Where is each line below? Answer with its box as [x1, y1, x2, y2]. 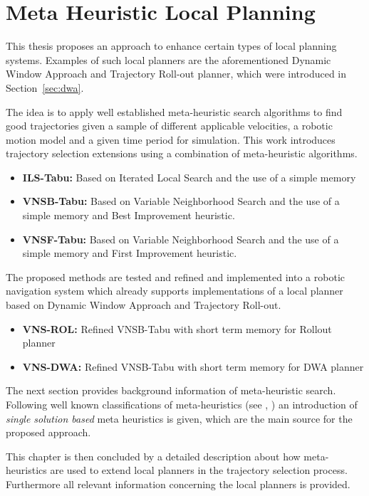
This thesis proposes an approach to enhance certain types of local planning [6, 38, 337, 53]
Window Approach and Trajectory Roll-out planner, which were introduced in [6, 66, 347, 81]
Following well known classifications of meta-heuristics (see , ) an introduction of [6, 397, 358, 411]
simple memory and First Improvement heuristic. [22, 246, 237, 260]
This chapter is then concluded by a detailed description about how [6, 448, 301, 463]
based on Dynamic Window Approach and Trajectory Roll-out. [6, 297, 281, 312]
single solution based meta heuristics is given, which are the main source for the [6, 411, 353, 426]
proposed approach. [6, 425, 91, 440]
